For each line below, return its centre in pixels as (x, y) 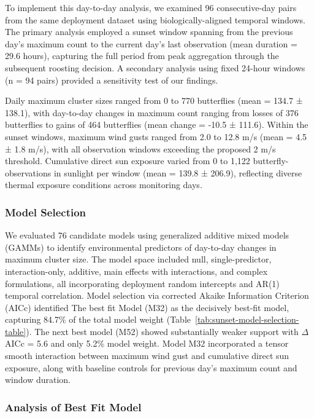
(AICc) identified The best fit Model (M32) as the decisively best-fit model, (147, 307)
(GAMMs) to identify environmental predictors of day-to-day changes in (141, 247)
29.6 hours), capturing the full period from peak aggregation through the (142, 56)
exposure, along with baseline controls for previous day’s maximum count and (151, 367)
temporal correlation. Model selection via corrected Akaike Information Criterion (157, 295)
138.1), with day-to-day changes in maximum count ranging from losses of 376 (152, 112)
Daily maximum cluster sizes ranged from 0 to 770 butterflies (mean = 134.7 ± (154, 101)
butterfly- (271, 161)
